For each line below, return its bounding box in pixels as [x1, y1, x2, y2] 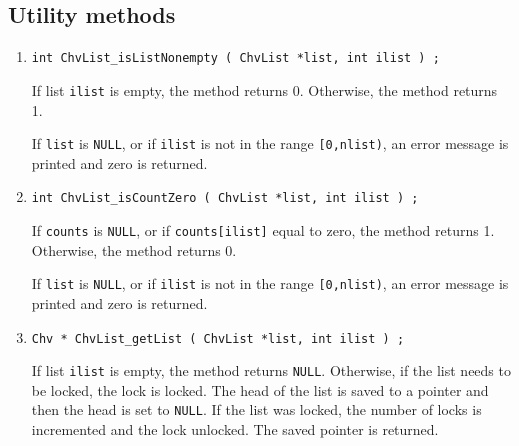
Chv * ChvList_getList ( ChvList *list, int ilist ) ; [31, 331, 405, 346]
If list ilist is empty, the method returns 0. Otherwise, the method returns [31, 79, 498, 100]
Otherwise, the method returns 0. [31, 239, 237, 260]
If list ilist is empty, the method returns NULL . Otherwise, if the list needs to [31, 360, 511, 381]
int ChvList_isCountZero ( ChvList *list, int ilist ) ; [31, 191, 419, 206]
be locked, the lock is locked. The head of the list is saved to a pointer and [31, 379, 489, 400]
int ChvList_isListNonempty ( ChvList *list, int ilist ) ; [31, 51, 440, 66]
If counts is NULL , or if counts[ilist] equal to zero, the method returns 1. [31, 220, 495, 241]
